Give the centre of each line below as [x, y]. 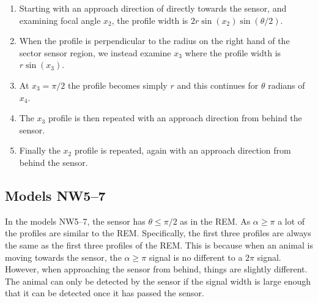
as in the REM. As [215, 221]
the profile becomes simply [118, 85]
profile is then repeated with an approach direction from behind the [175, 118]
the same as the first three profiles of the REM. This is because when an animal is [159, 245]
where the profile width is [233, 52]
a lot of [291, 221]
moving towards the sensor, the [63, 257]
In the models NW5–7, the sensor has [75, 221]
